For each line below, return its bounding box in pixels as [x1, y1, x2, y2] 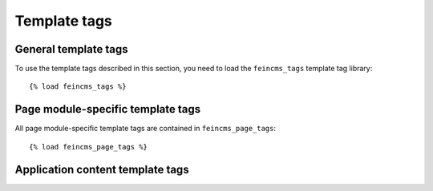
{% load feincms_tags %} [29, 82, 127, 91]
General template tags [14, 42, 128, 56]
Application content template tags [14, 162, 189, 176]
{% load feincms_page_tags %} [29, 142, 148, 151]
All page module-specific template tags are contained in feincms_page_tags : [14, 124, 277, 133]
